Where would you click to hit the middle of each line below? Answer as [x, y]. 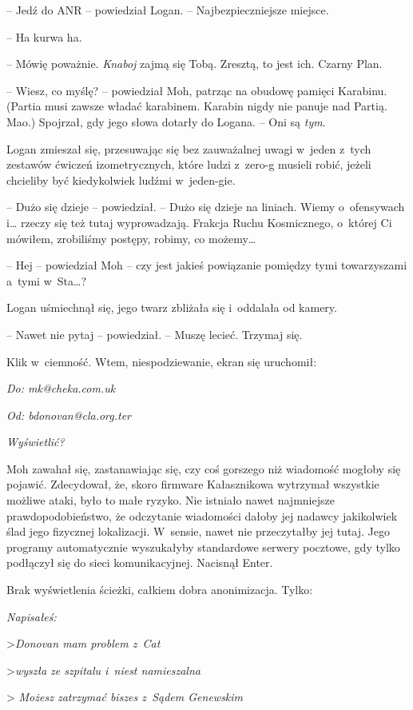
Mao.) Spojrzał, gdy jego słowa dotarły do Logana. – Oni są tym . [166, 121]
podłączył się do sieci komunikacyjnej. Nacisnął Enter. [140, 562]
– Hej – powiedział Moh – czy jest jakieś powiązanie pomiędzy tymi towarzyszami [207, 265]
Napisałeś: [32, 616]
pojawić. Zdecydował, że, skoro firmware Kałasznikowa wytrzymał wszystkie [193, 484]
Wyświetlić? [36, 442]
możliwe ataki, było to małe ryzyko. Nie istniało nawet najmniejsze [171, 500]
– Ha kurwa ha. [44, 36]
